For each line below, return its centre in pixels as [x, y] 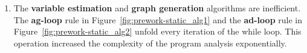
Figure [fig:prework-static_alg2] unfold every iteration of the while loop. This [157, 31]
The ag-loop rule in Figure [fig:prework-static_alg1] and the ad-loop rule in [158, 19]
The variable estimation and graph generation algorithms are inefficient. [157, 8]
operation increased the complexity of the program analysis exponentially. [150, 43]
